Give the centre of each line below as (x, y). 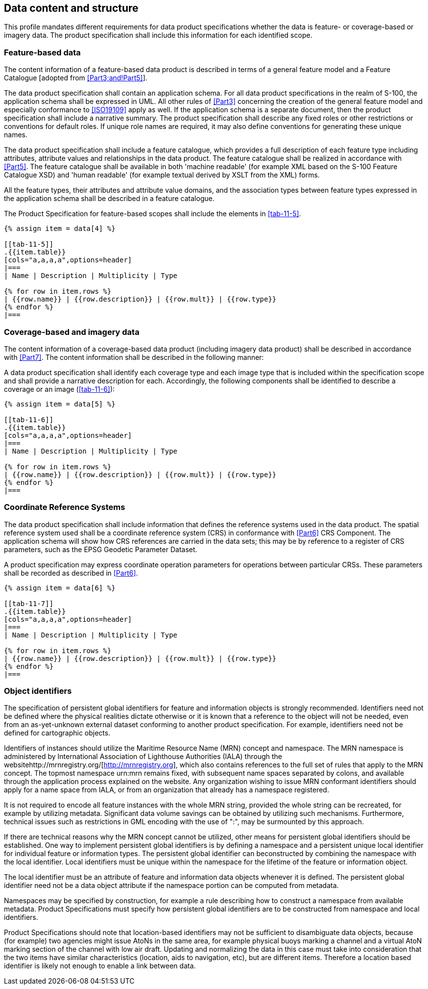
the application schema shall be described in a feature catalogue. (109, 199)
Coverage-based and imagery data (72, 332)
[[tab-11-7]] (29, 603)
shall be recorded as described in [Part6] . (71, 573)
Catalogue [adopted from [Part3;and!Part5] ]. (76, 78)
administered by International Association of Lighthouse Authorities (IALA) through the (143, 757)
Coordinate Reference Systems (65, 507)
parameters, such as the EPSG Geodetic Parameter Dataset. (101, 549)
